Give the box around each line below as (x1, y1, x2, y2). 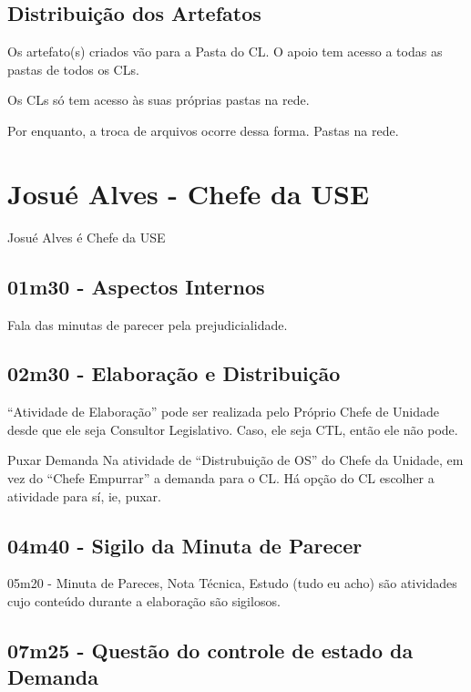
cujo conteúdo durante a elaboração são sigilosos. (7, 592, 281, 611)
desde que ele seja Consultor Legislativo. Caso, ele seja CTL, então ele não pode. (7, 419, 458, 439)
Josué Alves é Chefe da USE (7, 227, 166, 246)
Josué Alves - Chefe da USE (7, 174, 370, 212)
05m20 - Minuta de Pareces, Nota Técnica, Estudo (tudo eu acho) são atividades (7, 573, 457, 593)
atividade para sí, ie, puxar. (7, 486, 161, 505)
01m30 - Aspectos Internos (7, 272, 265, 300)
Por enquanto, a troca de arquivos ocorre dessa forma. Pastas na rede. (7, 120, 399, 139)
